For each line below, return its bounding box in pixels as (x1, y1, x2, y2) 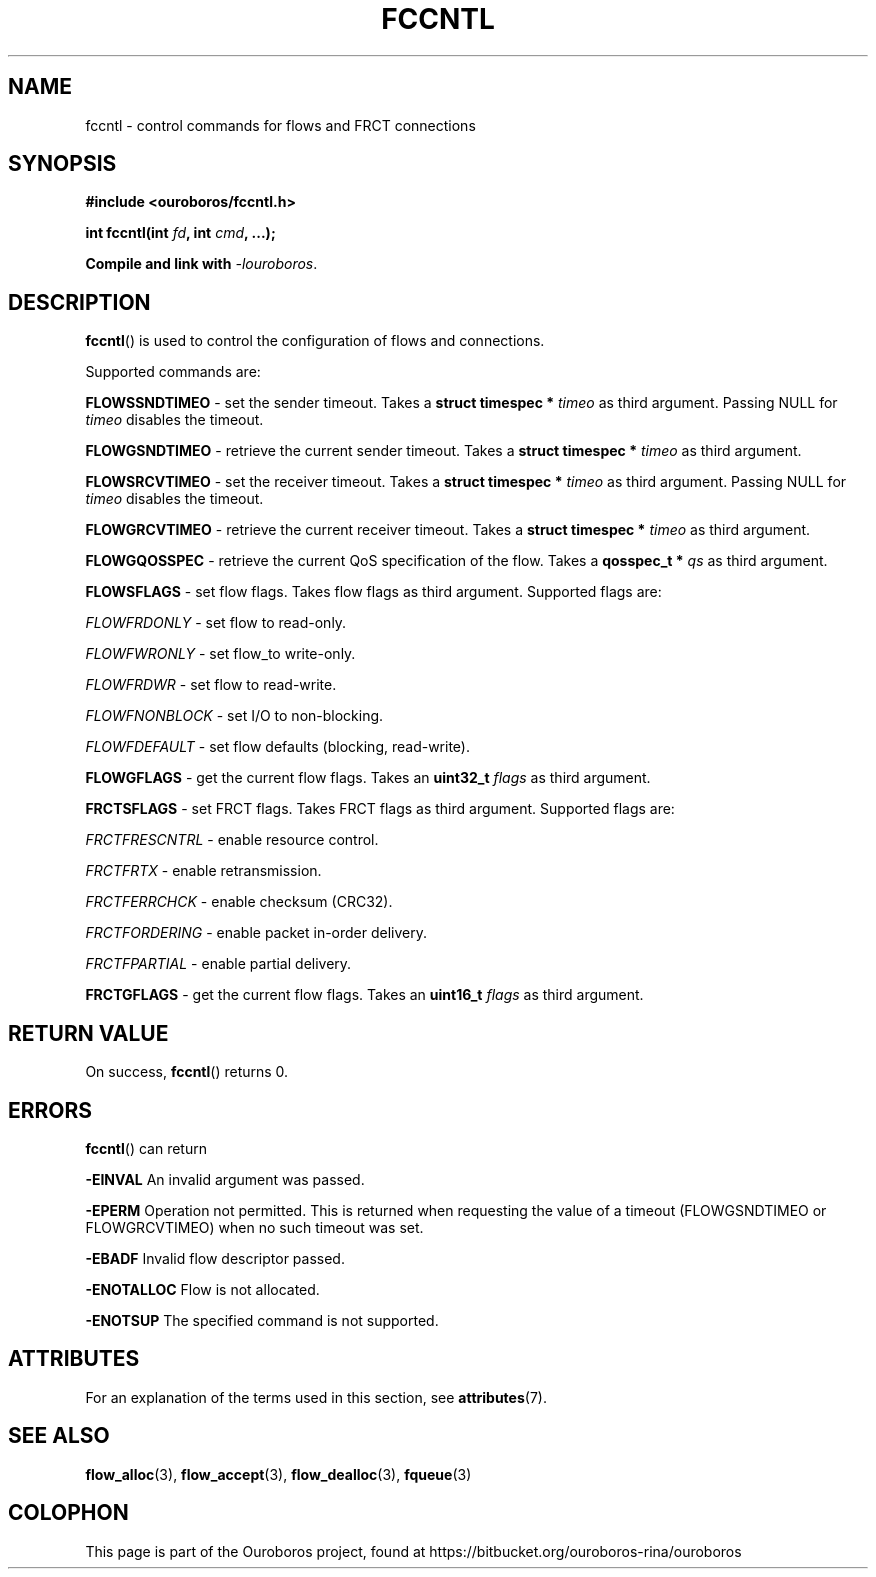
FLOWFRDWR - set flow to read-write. (85, 676, 337, 694)
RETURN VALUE (8, 1020, 169, 1046)
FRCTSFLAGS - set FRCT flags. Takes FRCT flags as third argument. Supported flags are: (85, 800, 675, 818)
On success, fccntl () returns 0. (85, 1063, 289, 1081)
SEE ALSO (8, 1423, 110, 1449)
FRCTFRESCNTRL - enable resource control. (85, 831, 379, 849)
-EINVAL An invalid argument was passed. (85, 1170, 365, 1188)
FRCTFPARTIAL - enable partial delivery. (85, 955, 352, 973)
